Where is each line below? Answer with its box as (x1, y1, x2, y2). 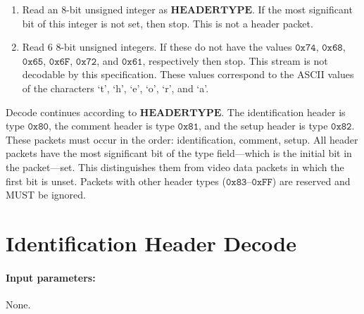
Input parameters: (6, 270, 96, 284)
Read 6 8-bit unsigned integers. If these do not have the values (22, 39, 292, 54)
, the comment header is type (48, 118, 175, 133)
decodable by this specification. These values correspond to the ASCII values (22, 67, 354, 82)
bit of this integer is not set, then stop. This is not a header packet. (22, 15, 313, 30)
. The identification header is (221, 104, 346, 119)
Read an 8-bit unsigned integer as (22, 2, 168, 16)
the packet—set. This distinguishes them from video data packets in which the (6, 159, 344, 174)
